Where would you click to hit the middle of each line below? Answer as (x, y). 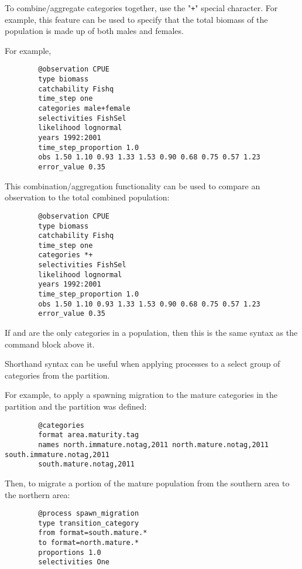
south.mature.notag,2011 (86, 464)
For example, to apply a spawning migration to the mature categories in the (141, 395)
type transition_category (89, 523)
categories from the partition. (57, 375)
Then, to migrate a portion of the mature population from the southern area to (147, 483)
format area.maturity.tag (89, 435)
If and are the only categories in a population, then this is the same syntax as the (151, 333)
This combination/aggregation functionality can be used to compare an (133, 185)
